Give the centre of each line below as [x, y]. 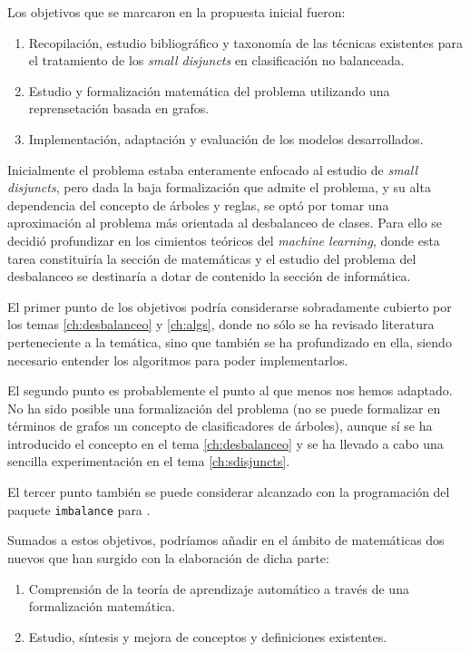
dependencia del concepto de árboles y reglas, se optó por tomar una [198, 204]
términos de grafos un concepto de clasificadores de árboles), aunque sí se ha [220, 426]
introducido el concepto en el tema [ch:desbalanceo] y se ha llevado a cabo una [225, 443]
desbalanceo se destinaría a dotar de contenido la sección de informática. [209, 276]
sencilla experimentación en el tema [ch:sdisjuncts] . [149, 461]
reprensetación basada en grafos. [119, 108]
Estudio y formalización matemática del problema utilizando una [209, 90]
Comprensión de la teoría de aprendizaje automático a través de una [219, 588]
